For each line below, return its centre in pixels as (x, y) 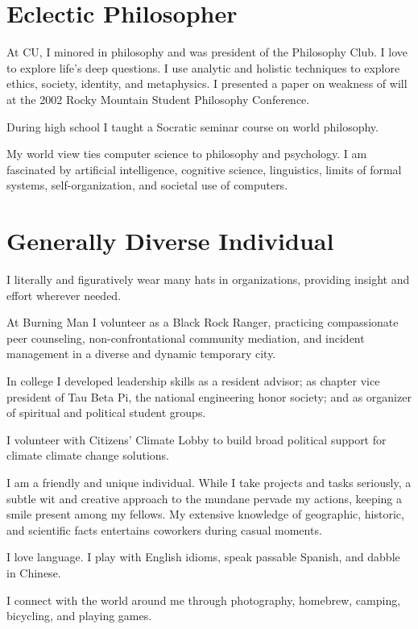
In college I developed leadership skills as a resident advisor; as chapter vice (193, 380)
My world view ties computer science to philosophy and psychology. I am (187, 154)
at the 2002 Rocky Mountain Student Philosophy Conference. (158, 99)
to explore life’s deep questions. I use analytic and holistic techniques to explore (203, 67)
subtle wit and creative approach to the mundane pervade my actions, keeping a (205, 498)
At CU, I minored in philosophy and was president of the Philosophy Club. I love (207, 52)
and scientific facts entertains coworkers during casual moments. (164, 529)
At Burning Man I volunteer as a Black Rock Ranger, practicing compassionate (203, 322)
